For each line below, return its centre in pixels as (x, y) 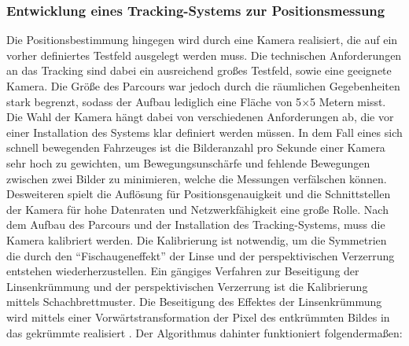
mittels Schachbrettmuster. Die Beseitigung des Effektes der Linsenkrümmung (194, 302)
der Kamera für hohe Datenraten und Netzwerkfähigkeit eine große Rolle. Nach (197, 209)
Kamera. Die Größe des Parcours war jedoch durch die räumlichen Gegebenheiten (203, 86)
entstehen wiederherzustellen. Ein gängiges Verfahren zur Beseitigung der (183, 271)
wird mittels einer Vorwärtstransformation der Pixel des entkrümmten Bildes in (198, 317)
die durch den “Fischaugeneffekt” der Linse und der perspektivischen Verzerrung (201, 255)
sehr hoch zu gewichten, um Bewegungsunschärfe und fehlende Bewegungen (188, 162)
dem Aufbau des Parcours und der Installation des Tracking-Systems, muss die (196, 225)
